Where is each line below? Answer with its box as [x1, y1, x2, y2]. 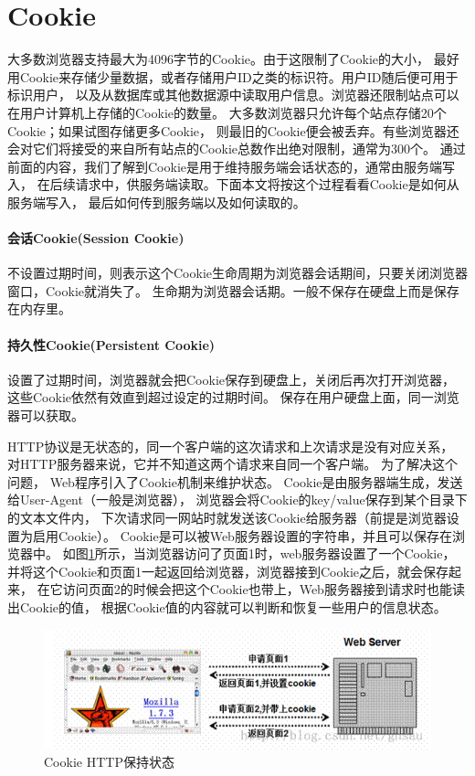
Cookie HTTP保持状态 [44, 752, 174, 771]
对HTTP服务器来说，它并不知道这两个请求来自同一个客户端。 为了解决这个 [7, 454, 458, 473]
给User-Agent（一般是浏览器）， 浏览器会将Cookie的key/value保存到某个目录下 [7, 490, 468, 509]
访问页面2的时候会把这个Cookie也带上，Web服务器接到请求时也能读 [62, 579, 465, 599]
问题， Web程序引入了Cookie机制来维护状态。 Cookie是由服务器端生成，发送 [7, 472, 463, 491]
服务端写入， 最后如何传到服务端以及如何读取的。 [7, 192, 306, 211]
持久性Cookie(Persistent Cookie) [7, 335, 216, 354]
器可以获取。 [7, 406, 84, 425]
